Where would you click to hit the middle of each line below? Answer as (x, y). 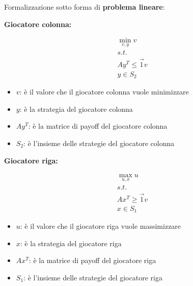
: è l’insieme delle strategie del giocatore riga (93, 277)
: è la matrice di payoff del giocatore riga (92, 260)
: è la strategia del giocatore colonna (76, 109)
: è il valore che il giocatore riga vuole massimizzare (101, 226)
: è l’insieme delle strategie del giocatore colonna (99, 143)
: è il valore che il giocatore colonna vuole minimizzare (104, 92)
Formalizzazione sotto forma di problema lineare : (85, 7)
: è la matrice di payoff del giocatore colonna (98, 126)
